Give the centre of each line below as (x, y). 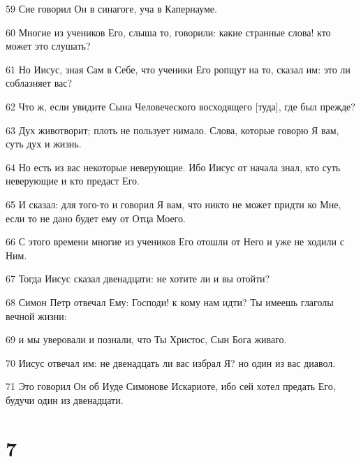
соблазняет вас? (39, 83)
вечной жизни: (36, 316)
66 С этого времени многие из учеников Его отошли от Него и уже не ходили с (175, 241)
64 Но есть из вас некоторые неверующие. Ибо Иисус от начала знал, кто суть (173, 167)
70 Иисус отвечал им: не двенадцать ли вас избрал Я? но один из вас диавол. (171, 362)
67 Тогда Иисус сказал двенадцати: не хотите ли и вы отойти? (138, 279)
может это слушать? (48, 46)
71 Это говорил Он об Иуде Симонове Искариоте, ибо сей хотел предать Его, (171, 386)
